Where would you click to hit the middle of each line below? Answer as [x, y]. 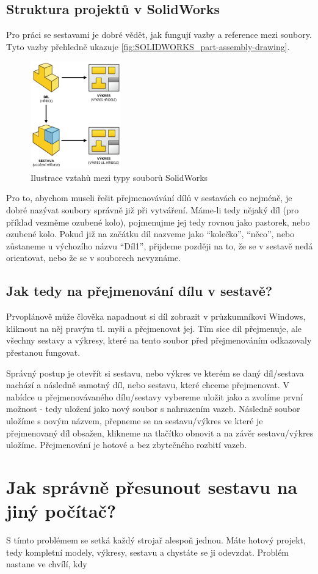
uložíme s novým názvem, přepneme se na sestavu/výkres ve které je [135, 420]
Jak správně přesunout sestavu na [152, 486]
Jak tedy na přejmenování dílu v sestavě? [139, 291]
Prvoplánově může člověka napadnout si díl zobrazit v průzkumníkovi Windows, [156, 316]
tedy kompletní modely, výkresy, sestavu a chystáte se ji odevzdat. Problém [148, 552]
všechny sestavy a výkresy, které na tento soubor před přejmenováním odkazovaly [159, 340]
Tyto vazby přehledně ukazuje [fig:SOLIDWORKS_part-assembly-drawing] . [148, 46]
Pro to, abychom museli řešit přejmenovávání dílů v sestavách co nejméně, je [149, 198]
